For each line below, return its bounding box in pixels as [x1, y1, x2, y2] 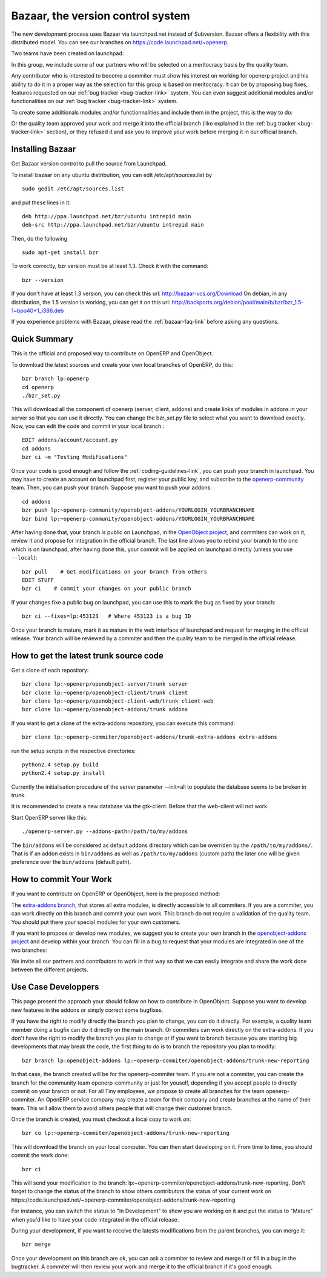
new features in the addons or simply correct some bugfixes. [11, 1006, 163, 1014]
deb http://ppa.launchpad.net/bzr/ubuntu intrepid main [22, 213, 191, 219]
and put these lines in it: [11, 199, 71, 206]
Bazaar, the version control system [11, 9, 190, 22]
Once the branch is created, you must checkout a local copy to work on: [11, 1116, 191, 1123]
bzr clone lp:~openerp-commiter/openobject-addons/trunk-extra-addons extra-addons [22, 734, 278, 741]
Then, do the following [11, 235, 68, 242]
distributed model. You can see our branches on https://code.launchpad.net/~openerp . [11, 38, 229, 45]
